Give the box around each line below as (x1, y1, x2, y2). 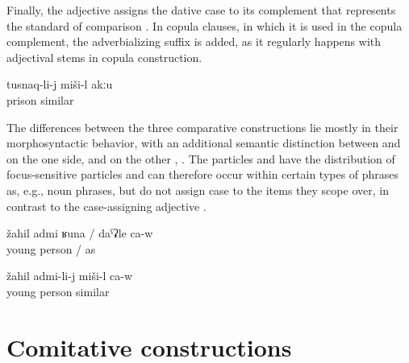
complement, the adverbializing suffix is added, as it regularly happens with (6, 33, 382, 50)
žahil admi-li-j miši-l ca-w (6, 267, 133, 284)
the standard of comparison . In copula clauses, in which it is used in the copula (6, 17, 403, 34)
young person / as (6, 240, 96, 257)
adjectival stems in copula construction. (6, 48, 202, 65)
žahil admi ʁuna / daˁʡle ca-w (6, 225, 153, 241)
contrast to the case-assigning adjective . (6, 197, 207, 214)
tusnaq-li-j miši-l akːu (6, 76, 113, 93)
